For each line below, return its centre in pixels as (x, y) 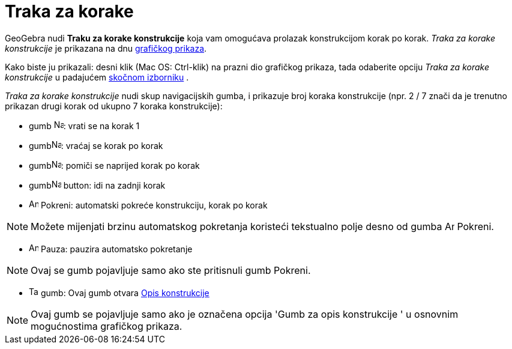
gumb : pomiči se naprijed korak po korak (114, 165)
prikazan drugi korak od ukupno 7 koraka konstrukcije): (114, 106)
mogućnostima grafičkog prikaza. (107, 326)
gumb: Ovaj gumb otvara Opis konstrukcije (125, 293)
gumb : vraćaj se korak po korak (96, 145)
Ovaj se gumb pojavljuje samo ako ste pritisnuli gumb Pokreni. (171, 270)
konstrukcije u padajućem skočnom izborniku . (97, 77)
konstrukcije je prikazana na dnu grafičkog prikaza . (106, 48)
